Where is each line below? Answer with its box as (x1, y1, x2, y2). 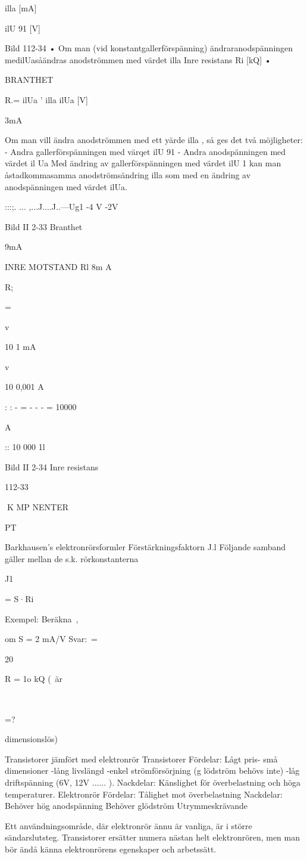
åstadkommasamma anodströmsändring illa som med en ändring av (5, 168, 251, 181)
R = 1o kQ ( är (5, 672, 63, 685)
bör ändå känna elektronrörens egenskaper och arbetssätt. (5, 842, 217, 855)
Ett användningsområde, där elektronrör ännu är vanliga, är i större (5, 819, 252, 832)
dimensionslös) (5, 733, 58, 745)
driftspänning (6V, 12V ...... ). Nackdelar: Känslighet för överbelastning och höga (5, 776, 301, 788)
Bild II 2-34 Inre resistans (5, 460, 99, 473)
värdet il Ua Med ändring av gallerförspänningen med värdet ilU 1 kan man (5, 157, 281, 169)
